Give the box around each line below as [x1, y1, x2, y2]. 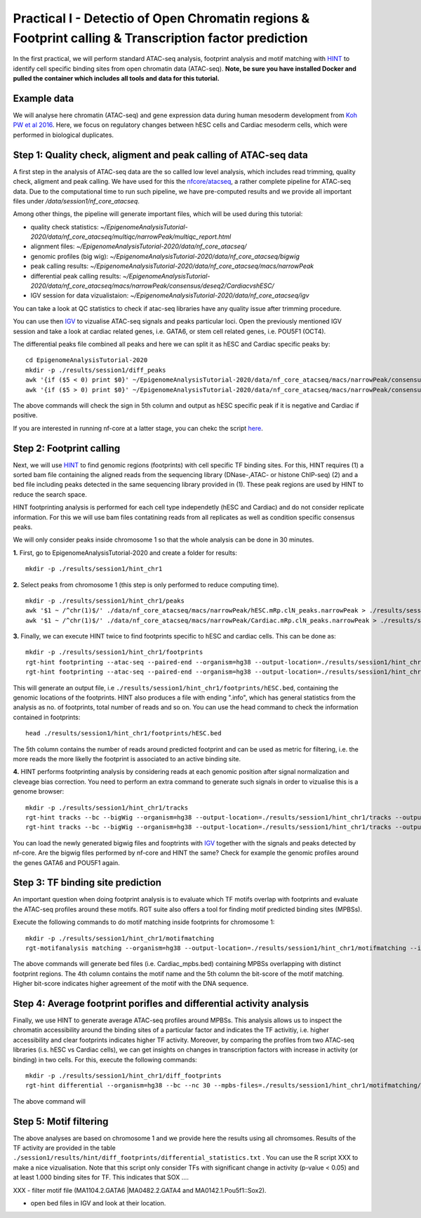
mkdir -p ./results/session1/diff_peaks [25, 366, 166, 374]
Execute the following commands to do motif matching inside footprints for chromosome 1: [13, 918, 275, 926]
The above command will [13, 1097, 86, 1105]
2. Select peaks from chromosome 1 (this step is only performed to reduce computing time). [13, 580, 279, 589]
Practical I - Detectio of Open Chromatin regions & [13, 11, 310, 26]
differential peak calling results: [30, 272, 121, 280]
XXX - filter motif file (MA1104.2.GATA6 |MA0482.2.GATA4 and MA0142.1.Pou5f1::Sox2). [13, 1186, 267, 1194]
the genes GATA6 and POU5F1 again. [13, 858, 121, 866]
